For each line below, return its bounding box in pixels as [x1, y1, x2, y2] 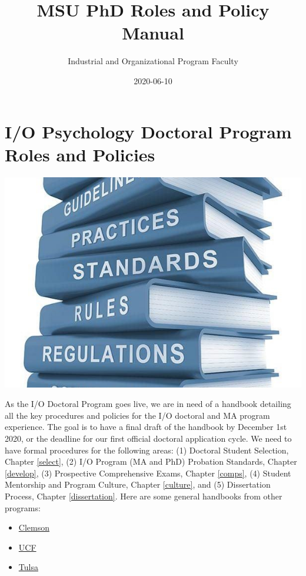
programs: [5, 501, 41, 514]
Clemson [18, 521, 49, 534]
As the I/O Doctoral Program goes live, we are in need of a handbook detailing [5, 398, 291, 410]
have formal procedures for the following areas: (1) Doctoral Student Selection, [5, 443, 289, 456]
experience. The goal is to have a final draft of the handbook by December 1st [5, 421, 287, 433]
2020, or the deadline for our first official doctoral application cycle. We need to [5, 432, 292, 444]
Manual [122, 21, 184, 45]
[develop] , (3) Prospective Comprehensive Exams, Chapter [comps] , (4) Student [5, 466, 291, 479]
